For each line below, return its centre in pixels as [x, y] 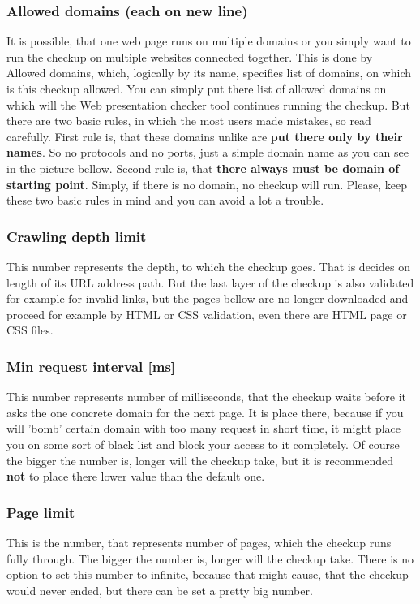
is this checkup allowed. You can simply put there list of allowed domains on [197, 88]
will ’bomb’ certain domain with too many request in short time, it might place [204, 428]
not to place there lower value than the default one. [136, 476]
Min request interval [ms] [91, 366]
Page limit [41, 512]
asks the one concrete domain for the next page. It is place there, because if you [205, 412]
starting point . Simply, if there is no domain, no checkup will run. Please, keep [207, 184]
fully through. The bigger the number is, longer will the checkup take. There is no [210, 558]
